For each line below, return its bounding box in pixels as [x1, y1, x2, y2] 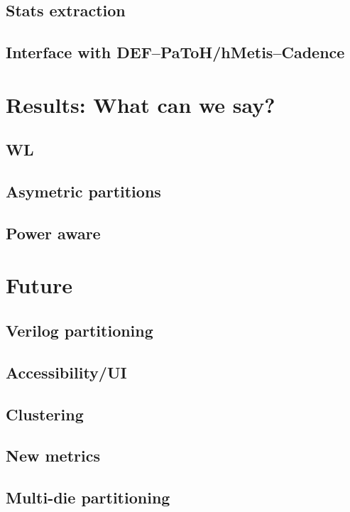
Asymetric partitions [6, 180, 161, 202]
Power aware [6, 222, 101, 244]
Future [6, 271, 72, 300]
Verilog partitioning [6, 320, 153, 342]
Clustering [6, 403, 84, 425]
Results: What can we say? [6, 89, 275, 119]
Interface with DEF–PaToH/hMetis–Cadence [6, 41, 345, 63]
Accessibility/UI [6, 361, 127, 383]
